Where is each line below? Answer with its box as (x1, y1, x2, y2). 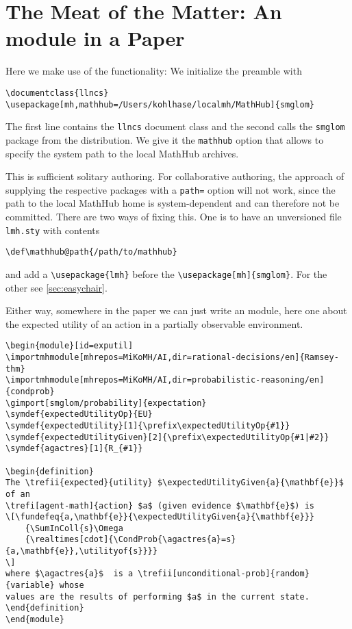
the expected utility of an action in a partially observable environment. (5, 316, 303, 331)
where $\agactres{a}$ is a (5, 569, 134, 579)
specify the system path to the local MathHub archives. (5, 146, 239, 160)
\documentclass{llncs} (5, 88, 109, 98)
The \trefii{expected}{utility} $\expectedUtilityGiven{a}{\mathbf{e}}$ (5, 478, 344, 488)
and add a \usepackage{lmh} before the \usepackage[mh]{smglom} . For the (5, 266, 327, 281)
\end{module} (5, 615, 64, 625)
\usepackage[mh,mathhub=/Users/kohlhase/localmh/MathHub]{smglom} (5, 99, 315, 110)
